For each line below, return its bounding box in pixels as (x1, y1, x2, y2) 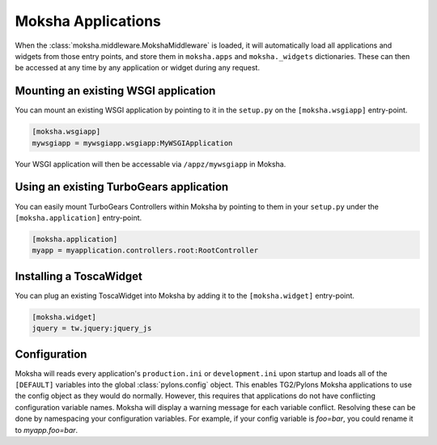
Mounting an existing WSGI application (15, 84, 216, 98)
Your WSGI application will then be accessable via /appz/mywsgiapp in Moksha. (15, 159, 286, 169)
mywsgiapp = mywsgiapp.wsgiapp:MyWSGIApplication (32, 138, 233, 147)
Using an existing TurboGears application (15, 180, 229, 194)
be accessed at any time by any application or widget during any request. (15, 63, 261, 73)
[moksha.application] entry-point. (15, 213, 142, 222)
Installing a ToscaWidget (15, 269, 143, 283)
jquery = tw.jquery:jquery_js (32, 324, 152, 333)
